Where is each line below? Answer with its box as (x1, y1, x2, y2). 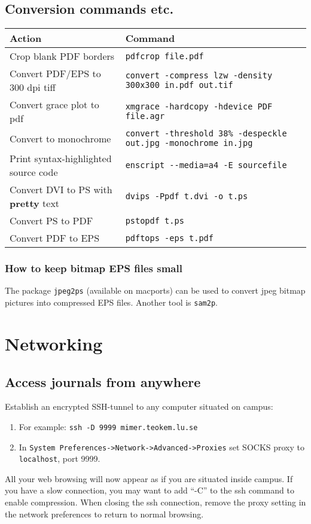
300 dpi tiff (10, 80, 56, 95)
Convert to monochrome (10, 131, 111, 145)
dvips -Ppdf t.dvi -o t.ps (125, 191, 248, 202)
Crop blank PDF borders (10, 49, 115, 63)
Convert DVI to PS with (10, 182, 112, 197)
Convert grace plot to (10, 98, 99, 112)
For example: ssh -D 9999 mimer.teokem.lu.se (19, 420, 198, 432)
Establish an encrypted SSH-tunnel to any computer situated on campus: (5, 400, 273, 413)
